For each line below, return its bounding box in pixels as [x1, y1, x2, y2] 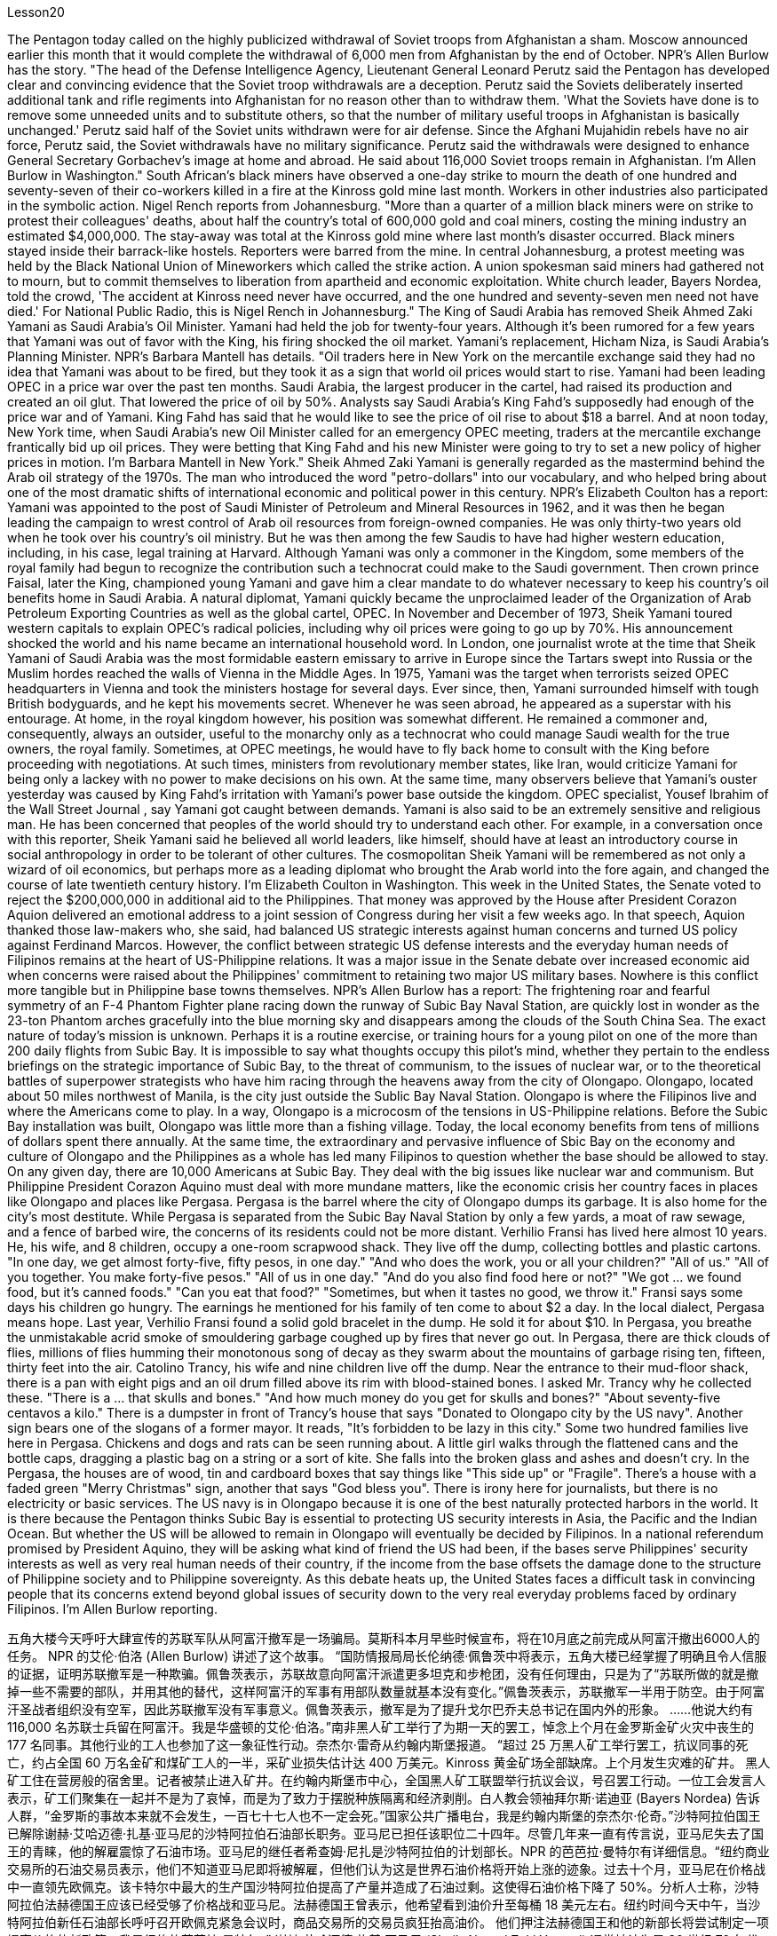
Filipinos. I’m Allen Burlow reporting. [7, 1601, 218, 1616]
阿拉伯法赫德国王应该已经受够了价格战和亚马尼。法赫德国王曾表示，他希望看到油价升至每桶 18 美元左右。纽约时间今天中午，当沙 [7, 1897, 761, 1912]
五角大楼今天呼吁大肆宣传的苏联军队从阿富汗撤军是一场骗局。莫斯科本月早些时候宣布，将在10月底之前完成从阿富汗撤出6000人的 [7, 1631, 760, 1646]
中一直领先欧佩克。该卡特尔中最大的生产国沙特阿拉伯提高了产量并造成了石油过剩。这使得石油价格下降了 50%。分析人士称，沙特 [7, 1879, 759, 1894]
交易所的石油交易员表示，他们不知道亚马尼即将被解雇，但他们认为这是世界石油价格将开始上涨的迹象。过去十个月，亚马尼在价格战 [7, 1861, 765, 1877]
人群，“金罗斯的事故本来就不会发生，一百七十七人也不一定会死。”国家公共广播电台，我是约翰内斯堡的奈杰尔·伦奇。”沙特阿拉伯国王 [7, 1808, 761, 1823]
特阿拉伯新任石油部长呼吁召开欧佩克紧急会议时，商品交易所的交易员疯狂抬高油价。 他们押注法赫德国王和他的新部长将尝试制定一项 [7, 1915, 769, 1930]
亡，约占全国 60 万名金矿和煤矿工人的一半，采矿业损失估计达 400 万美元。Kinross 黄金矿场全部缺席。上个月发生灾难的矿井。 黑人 [7, 1755, 771, 1770]
